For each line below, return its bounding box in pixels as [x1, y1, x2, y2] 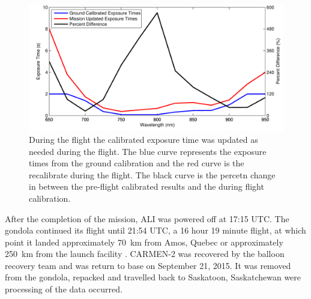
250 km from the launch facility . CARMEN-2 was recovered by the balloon [5, 247, 285, 260]
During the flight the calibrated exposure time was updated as [29, 133, 258, 145]
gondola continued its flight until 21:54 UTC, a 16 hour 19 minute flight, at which [5, 224, 306, 237]
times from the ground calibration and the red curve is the [29, 157, 244, 169]
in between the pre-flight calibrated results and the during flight [29, 180, 264, 193]
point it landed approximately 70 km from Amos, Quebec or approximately [5, 235, 283, 248]
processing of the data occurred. [5, 283, 122, 295]
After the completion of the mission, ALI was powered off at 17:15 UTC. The [5, 212, 289, 225]
